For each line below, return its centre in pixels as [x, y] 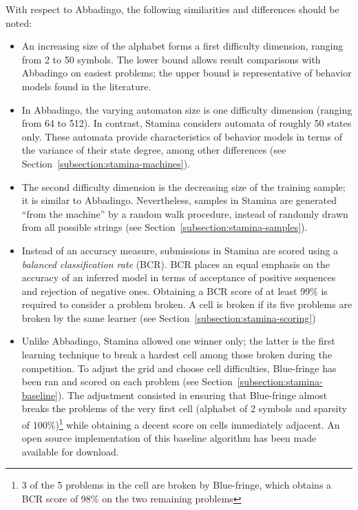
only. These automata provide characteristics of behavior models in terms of [182, 136]
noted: [19, 22]
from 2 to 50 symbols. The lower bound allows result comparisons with [171, 59]
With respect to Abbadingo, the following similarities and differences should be [172, 9]
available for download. [70, 451]
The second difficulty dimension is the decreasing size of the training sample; [183, 186]
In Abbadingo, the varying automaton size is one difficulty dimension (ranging [187, 109]
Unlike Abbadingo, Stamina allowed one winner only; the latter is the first [178, 341]
